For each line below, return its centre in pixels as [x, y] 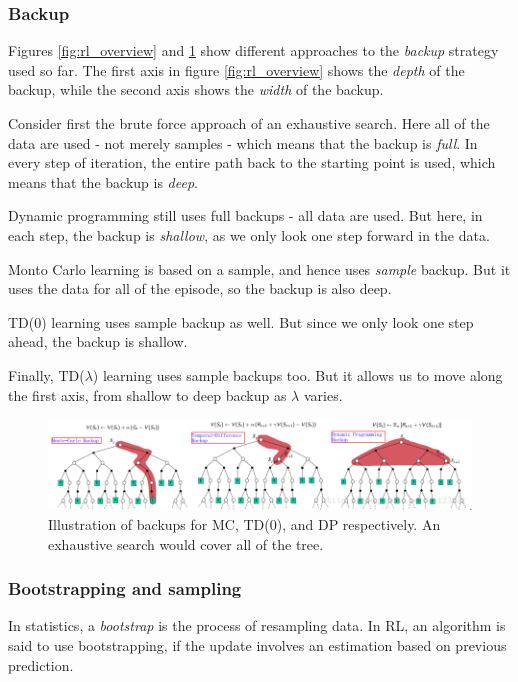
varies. [323, 394]
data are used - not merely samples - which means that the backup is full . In [243, 142]
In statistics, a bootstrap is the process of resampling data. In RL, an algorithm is [257, 625]
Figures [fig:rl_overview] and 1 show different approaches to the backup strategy [253, 50]
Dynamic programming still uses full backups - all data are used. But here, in [245, 215]
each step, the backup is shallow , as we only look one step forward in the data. [249, 234]
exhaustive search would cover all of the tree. [186, 543]
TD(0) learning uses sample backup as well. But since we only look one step [241, 321]
